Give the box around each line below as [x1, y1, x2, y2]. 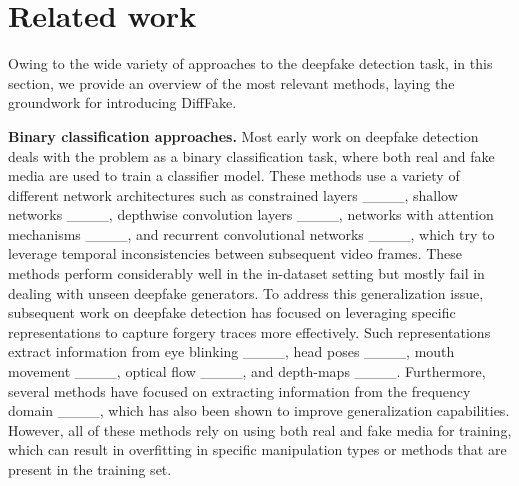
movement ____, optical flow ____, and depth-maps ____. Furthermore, [8, 361, 486, 382]
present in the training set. [8, 459, 172, 479]
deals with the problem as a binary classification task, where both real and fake [8, 145, 495, 166]
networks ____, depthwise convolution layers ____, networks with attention [8, 204, 494, 225]
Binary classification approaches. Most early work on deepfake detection [8, 125, 479, 146]
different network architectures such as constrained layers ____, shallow [8, 184, 458, 205]
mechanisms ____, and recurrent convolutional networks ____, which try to [8, 223, 495, 244]
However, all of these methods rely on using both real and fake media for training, [8, 419, 512, 440]
